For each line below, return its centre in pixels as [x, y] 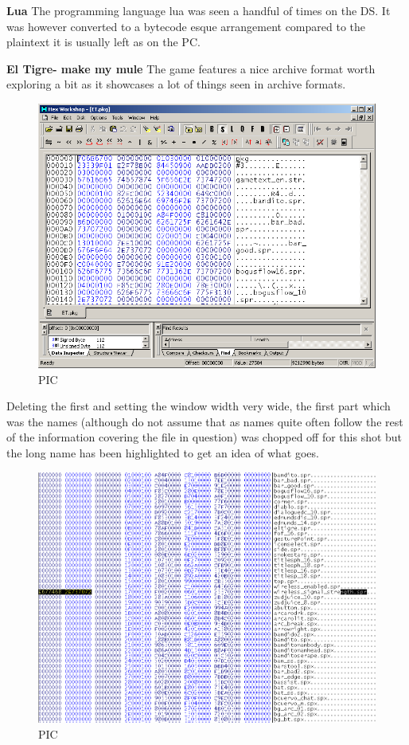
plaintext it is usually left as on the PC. [103, 42]
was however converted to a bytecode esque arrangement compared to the [186, 26]
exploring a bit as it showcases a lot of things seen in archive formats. [176, 84]
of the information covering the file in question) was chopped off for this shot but [204, 437]
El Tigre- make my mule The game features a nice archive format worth [191, 68]
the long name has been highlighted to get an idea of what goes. [163, 453]
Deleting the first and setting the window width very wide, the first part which [199, 406]
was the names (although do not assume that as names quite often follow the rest [205, 421]
